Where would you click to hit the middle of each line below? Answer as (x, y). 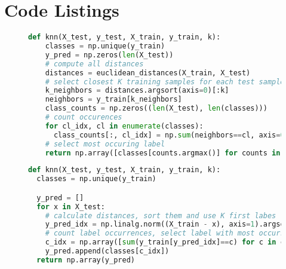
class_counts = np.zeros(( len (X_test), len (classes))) (156, 108)
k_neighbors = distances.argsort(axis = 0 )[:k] (137, 91)
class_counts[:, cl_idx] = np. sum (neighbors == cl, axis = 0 (169, 135)
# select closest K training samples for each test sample (165, 82)
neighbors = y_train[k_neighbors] (113, 100)
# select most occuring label (105, 144)
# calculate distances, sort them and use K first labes (161, 215)
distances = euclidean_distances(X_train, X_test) (148, 73)
